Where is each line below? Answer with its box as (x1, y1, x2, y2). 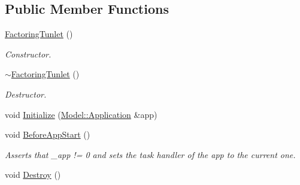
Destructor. (5, 87, 47, 100)
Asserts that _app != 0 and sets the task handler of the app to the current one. (5, 148, 296, 160)
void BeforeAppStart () (5, 128, 90, 141)
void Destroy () (5, 168, 61, 181)
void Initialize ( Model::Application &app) (5, 108, 157, 120)
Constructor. (5, 47, 51, 60)
